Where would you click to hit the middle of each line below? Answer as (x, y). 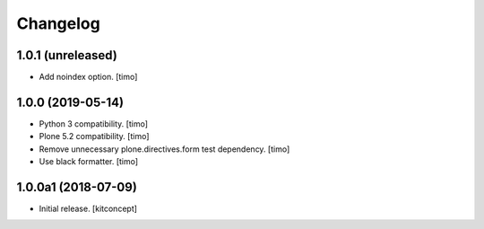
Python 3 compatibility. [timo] (93, 123)
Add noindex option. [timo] (88, 77)
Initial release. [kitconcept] (88, 209)
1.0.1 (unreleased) (67, 55)
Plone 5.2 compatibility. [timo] (94, 137)
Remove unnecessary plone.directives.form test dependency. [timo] (164, 149)
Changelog (58, 23)
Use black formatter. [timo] (89, 162)
